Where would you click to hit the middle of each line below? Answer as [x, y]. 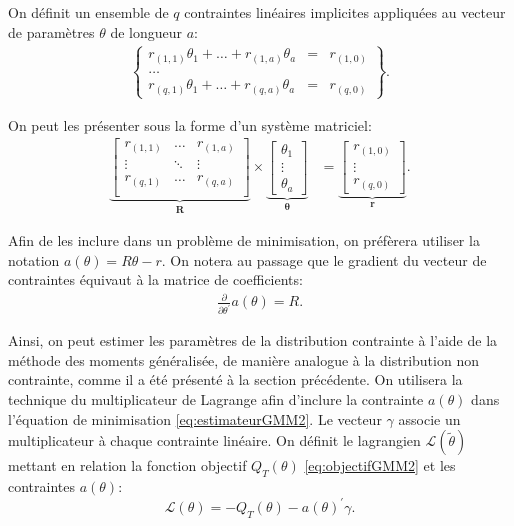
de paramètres [51, 31]
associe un [429, 418]
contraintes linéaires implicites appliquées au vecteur [345, 12]
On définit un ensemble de [88, 12]
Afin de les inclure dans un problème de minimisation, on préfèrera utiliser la [244, 240]
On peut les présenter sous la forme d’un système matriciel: [190, 124]
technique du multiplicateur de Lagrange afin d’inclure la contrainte [216, 399]
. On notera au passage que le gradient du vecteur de [324, 259]
